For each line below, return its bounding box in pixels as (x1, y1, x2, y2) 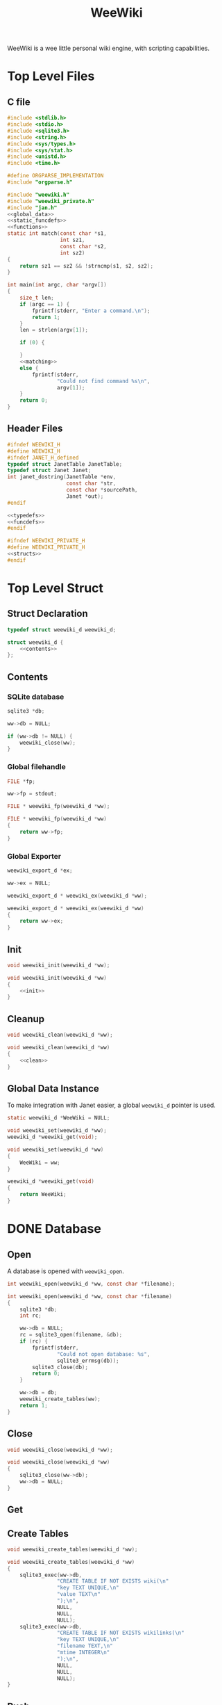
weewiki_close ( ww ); (19, 739, 76, 746)
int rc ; (19, 1312, 42, 1319)
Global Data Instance (7, 1083, 99, 1094)
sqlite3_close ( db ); (32, 1364, 89, 1371)
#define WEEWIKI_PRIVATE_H (7, 544, 85, 551)
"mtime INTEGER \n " (56, 1649, 110, 1656)
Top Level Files (7, 68, 95, 84)
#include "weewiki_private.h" (7, 197, 95, 204)
